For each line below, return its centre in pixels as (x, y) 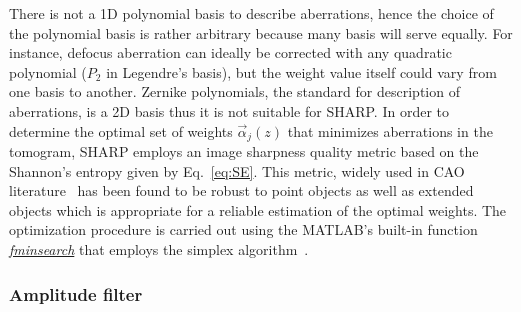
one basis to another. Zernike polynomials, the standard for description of (234, 91)
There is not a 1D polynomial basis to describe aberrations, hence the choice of (251, 13)
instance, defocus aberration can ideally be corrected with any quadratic (230, 52)
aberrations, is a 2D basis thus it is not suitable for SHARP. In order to (229, 110)
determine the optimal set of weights (121, 130)
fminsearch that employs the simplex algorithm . (159, 248)
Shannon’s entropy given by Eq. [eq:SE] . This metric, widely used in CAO (237, 170)
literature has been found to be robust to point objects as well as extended (241, 190)
